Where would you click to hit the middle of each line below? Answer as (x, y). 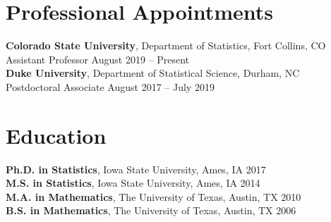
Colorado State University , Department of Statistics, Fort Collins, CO (166, 45)
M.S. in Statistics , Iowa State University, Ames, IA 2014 (133, 183)
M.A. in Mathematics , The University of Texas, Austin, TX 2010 (154, 196)
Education (56, 135)
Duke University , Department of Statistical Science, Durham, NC (153, 73)
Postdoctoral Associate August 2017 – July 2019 (110, 86)
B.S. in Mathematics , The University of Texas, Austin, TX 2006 (151, 210)
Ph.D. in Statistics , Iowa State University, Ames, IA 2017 (136, 169)
